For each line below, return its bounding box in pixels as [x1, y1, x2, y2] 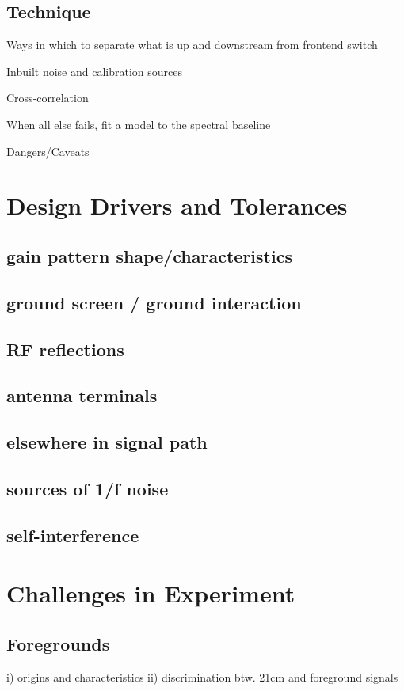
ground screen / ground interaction [6, 290, 302, 314]
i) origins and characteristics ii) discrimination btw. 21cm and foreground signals [6, 668, 398, 685]
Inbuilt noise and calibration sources [6, 63, 182, 79]
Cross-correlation [6, 89, 89, 106]
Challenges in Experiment [6, 577, 295, 609]
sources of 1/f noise [6, 476, 169, 500]
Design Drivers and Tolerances [6, 189, 348, 222]
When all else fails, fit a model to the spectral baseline [6, 116, 271, 132]
